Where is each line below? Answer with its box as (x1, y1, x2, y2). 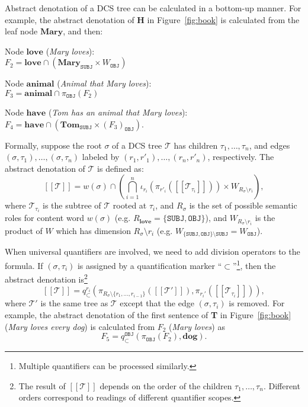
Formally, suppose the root (5, 139, 102, 151)
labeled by (82, 150, 120, 163)
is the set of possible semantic (189, 199, 297, 211)
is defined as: (97, 162, 144, 174)
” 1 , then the (232, 257, 276, 271)
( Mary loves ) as (169, 320, 225, 332)
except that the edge (120, 297, 194, 309)
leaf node (5, 25, 38, 37)
